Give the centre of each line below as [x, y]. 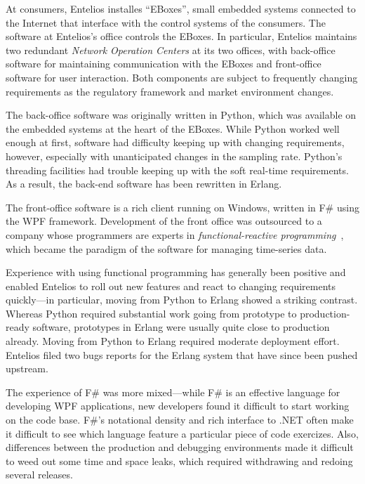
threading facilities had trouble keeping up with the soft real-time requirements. [177, 170]
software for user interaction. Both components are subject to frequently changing [182, 77]
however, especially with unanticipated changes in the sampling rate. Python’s [174, 156]
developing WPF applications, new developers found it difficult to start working [178, 406]
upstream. [27, 368]
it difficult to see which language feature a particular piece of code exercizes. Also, [182, 433]
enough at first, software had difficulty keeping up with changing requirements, [175, 142]
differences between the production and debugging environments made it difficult [180, 447]
